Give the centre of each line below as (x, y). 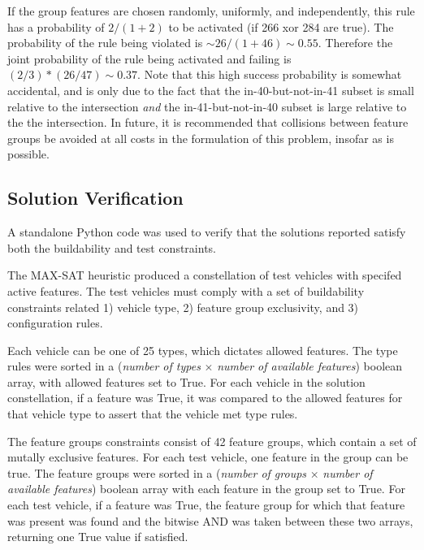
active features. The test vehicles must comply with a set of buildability (186, 290)
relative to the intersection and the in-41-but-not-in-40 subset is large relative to (207, 106)
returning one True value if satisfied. (98, 537)
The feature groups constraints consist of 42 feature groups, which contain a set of (212, 441)
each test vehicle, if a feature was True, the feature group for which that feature (206, 505)
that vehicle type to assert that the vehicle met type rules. (153, 414)
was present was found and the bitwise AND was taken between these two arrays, (210, 520)
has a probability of (56, 26)
